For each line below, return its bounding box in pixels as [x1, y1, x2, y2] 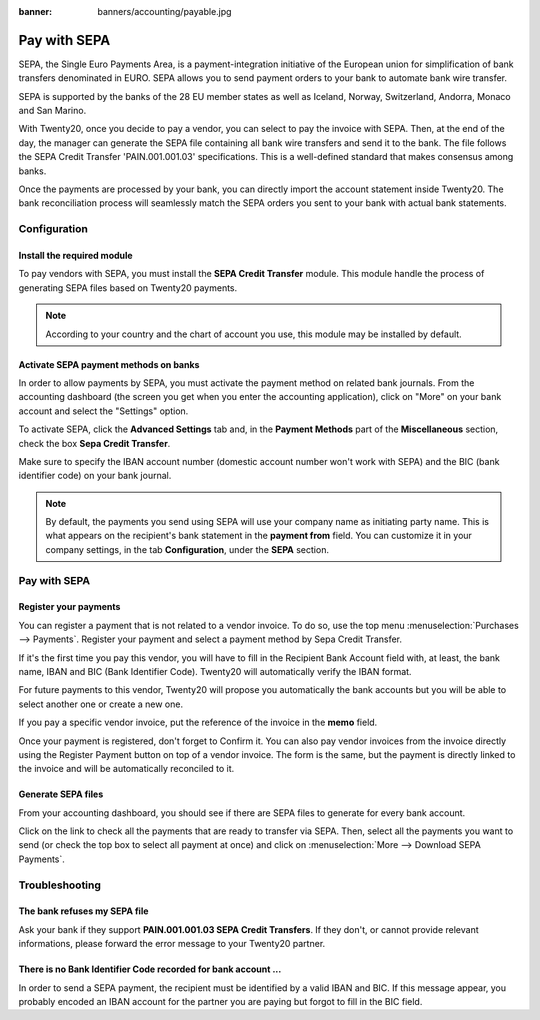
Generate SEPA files [18, 788, 104, 800]
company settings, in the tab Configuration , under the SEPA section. [45, 543, 330, 555]
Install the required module [18, 249, 134, 261]
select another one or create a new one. [18, 698, 184, 710]
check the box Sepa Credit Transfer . [18, 437, 171, 449]
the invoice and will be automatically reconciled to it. [18, 763, 235, 775]
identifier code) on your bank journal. [18, 470, 172, 482]
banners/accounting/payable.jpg [97, 6, 232, 17]
